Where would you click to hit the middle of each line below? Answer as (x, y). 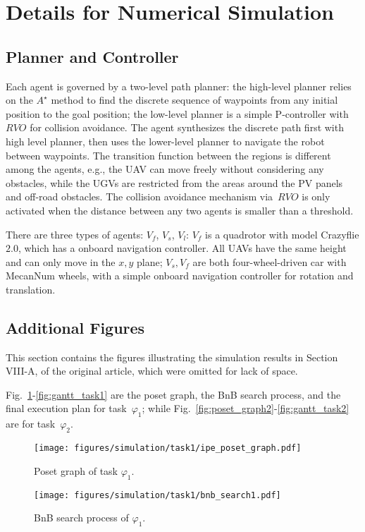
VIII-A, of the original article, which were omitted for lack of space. (152, 371)
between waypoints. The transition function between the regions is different (168, 155)
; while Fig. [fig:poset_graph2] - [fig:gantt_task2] (246, 408)
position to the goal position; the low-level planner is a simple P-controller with (177, 113)
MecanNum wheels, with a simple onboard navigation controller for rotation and (180, 276)
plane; (150, 261)
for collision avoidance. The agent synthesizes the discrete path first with (187, 127)
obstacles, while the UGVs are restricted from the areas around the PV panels (174, 182)
